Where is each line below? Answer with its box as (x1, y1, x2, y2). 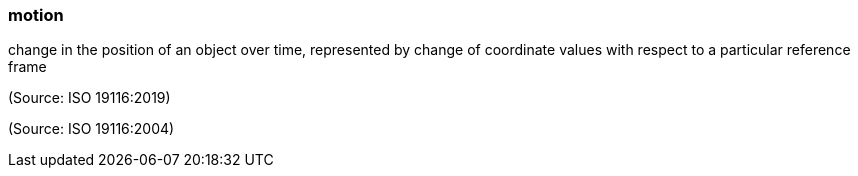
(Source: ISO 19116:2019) (8, 89, 171, 107)
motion (8, 5, 64, 25)
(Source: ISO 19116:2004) (8, 120, 175, 138)
